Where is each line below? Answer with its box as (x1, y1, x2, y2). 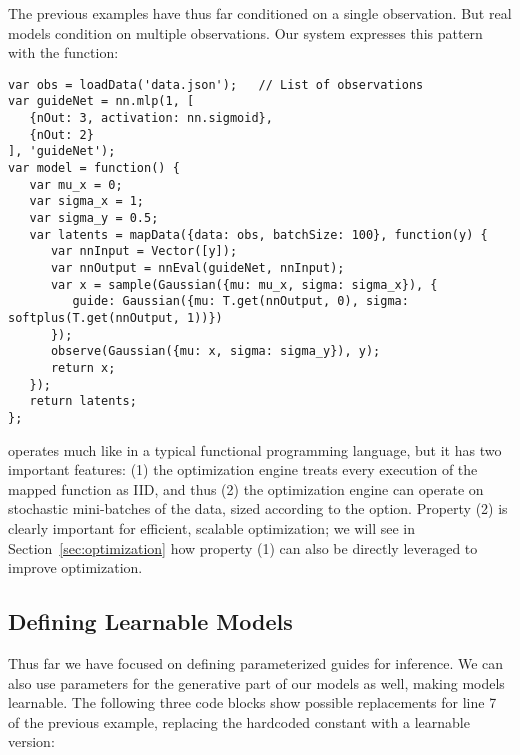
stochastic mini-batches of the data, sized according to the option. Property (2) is (8, 498, 508, 519)
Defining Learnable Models (8, 606, 293, 637)
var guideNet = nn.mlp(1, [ (8, 94, 195, 109)
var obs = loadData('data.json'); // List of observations (8, 77, 424, 92)
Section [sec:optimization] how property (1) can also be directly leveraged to (8, 537, 478, 558)
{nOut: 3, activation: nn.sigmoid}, (29, 111, 273, 126)
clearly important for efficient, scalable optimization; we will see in (8, 517, 416, 538)
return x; (50, 360, 116, 375)
